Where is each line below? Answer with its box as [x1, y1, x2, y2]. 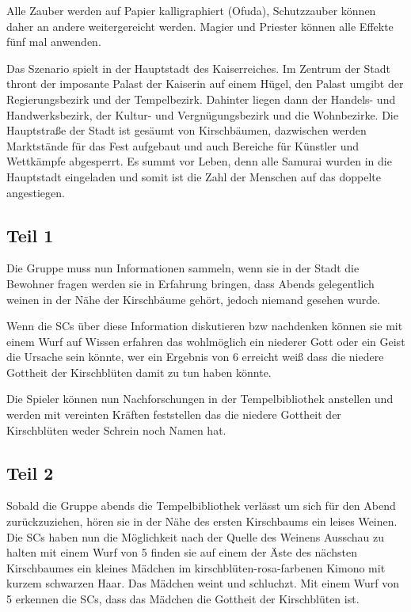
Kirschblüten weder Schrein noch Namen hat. [6, 421, 226, 438]
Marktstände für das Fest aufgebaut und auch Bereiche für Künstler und [6, 137, 360, 154]
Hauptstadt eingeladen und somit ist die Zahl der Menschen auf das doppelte [6, 168, 381, 184]
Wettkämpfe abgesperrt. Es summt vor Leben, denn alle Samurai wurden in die [6, 153, 392, 169]
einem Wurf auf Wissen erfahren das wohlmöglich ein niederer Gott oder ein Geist [6, 333, 405, 349]
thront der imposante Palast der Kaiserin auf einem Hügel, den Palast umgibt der [6, 75, 404, 92]
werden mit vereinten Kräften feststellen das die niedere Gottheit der [6, 406, 341, 423]
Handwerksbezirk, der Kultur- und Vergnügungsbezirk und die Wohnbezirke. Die [6, 106, 398, 123]
